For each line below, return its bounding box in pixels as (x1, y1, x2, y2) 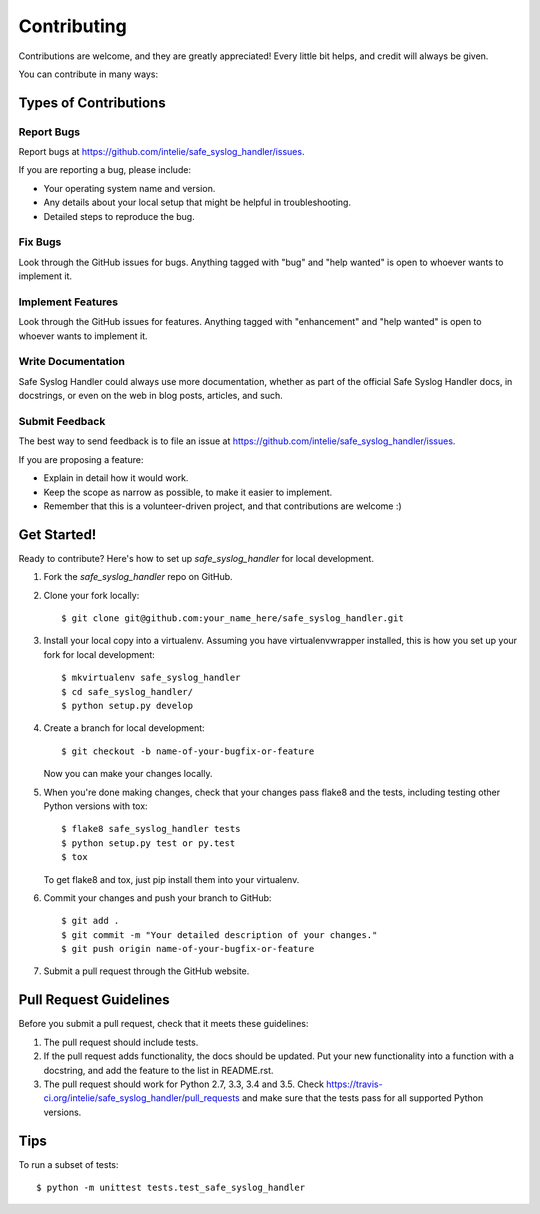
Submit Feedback (18, 415, 106, 429)
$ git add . (61, 915, 120, 927)
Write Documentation (18, 355, 125, 369)
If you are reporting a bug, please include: (18, 164, 192, 176)
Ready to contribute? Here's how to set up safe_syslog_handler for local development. (18, 552, 375, 564)
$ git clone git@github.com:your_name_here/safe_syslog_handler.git (61, 613, 404, 624)
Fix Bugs (18, 235, 62, 249)
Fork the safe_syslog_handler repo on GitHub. (43, 571, 234, 583)
